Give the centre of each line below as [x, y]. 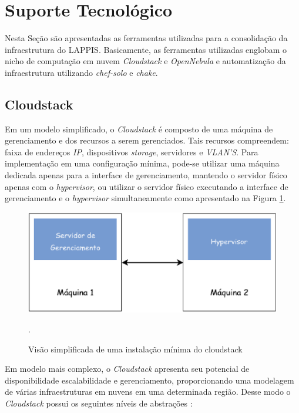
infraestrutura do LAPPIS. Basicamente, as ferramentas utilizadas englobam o [146, 49]
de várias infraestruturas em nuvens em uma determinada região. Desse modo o [148, 392]
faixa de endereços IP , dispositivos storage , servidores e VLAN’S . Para [132, 151]
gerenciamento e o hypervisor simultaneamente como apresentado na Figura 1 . [145, 198]
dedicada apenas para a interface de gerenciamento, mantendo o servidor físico [146, 175]
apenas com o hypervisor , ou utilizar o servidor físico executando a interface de [147, 186]
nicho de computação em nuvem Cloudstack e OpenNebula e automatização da [145, 61]
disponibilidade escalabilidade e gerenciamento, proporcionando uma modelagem [149, 380]
